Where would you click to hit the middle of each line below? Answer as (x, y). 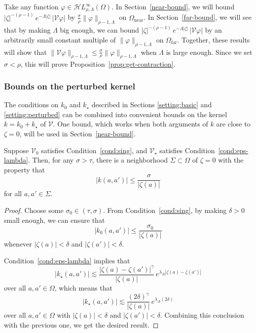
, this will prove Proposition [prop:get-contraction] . (98, 64)
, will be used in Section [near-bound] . (77, 133)
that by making (27, 30)
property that (24, 169)
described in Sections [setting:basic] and (152, 104)
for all (13, 193)
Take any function (31, 6)
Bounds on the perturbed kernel (70, 86)
